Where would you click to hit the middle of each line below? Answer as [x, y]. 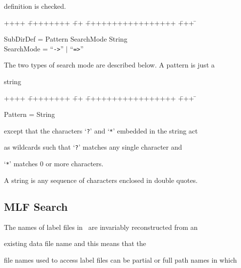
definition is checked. [35, 6]
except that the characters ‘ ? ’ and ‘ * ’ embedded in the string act [101, 130]
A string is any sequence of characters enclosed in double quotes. [101, 180]
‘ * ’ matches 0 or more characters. [54, 164]
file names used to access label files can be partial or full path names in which [120, 259]
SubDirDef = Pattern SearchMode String [66, 39]
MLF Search [36, 206]
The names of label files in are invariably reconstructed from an [101, 227]
